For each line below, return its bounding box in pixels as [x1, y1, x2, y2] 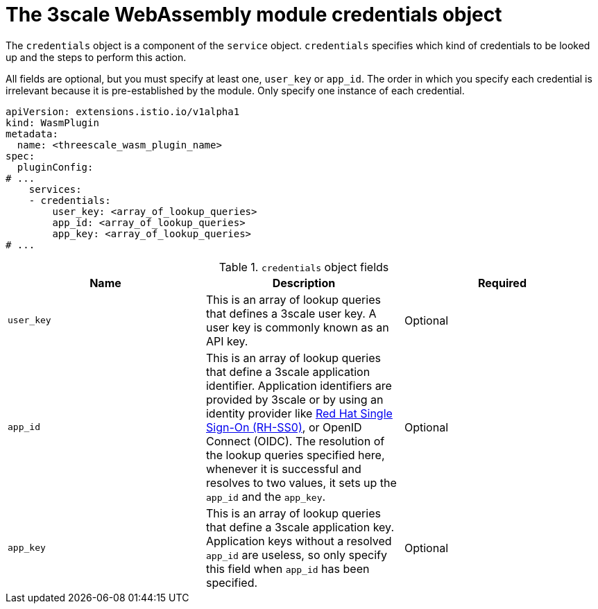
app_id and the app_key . [205, 489, 326, 504]
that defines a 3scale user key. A [205, 306, 377, 320]
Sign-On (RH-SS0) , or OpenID [205, 420, 362, 434]
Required [478, 275, 527, 290]
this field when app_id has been [205, 561, 370, 576]
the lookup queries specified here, [205, 447, 385, 462]
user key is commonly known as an [205, 320, 389, 334]
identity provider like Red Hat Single [205, 406, 393, 420]
